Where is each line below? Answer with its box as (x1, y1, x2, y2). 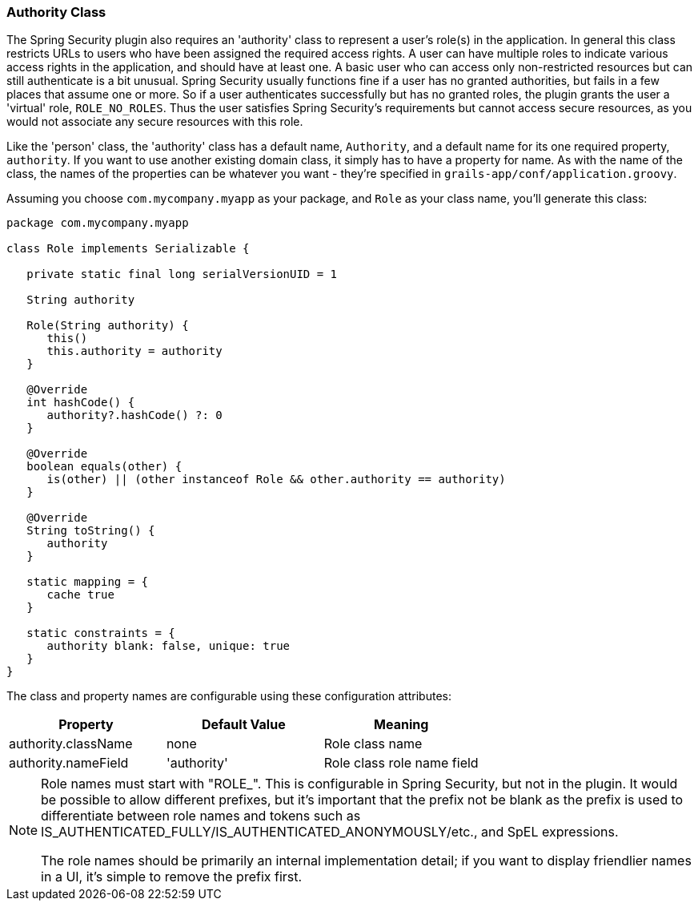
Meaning (374, 716, 429, 733)
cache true (46, 588, 114, 602)
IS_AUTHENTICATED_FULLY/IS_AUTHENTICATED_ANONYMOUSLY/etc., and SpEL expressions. (41, 824, 619, 840)
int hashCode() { (26, 396, 135, 409)
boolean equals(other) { (26, 460, 183, 474)
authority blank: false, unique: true (46, 639, 291, 653)
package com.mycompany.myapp (6, 216, 189, 230)
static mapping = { (26, 575, 149, 589)
